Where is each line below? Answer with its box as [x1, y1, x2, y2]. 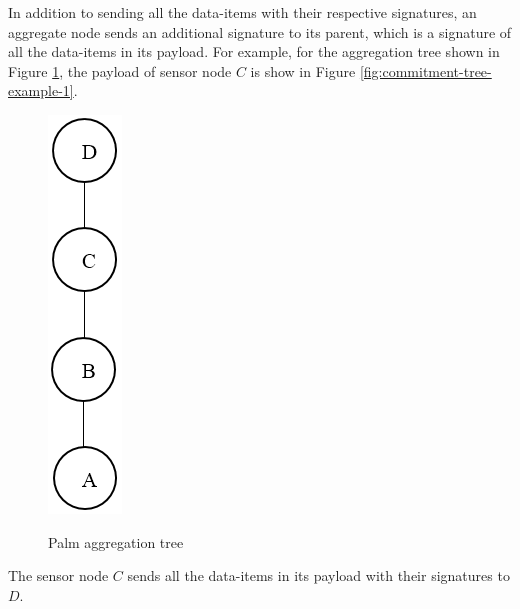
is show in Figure [250, 60, 356, 81]
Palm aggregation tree [48, 531, 184, 552]
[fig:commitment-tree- [359, 60, 492, 81]
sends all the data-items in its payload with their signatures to [127, 565, 510, 586]
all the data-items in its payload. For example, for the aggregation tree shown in [8, 41, 500, 62]
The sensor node [8, 565, 109, 586]
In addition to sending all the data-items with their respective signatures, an [8, 2, 477, 22]
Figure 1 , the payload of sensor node [8, 60, 232, 81]
